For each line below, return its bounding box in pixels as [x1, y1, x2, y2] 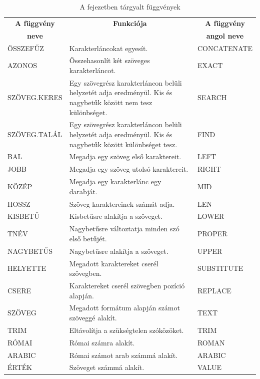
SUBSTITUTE [197, 263, 243, 273]
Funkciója [113, 18, 147, 28]
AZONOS [7, 60, 37, 71]
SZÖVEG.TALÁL [7, 129, 62, 140]
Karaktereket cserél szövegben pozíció [69, 280, 185, 290]
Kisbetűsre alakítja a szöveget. [69, 211, 162, 221]
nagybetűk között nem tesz [69, 97, 152, 107]
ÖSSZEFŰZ [7, 43, 44, 53]
